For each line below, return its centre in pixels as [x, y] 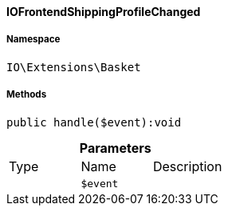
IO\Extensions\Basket [74, 67]
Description [187, 166]
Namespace [33, 40]
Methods [27, 95]
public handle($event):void [94, 122]
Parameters [115, 148]
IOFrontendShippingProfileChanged [104, 12]
